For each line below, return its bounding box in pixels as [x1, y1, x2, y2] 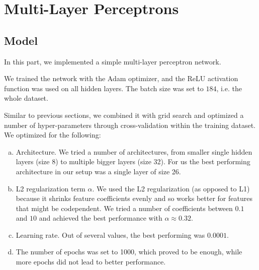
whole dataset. [4, 93, 48, 103]
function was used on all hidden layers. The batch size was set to [4, 83, 204, 93]
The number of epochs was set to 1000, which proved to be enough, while [16, 246, 242, 257]
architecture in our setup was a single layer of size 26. [16, 166, 181, 176]
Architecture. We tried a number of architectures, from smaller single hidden [16, 146, 252, 157]
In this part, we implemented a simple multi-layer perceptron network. [4, 56, 221, 66]
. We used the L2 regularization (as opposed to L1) [92, 183, 250, 193]
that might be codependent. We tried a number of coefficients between [16, 202, 233, 213]
